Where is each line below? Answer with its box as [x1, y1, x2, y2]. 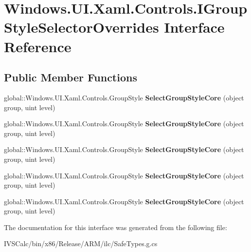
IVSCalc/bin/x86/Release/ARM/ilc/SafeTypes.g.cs [4, 238, 158, 249]
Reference [4, 36, 72, 56]
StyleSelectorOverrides [4, 17, 159, 37]
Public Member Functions [4, 70, 137, 85]
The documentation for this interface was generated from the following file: [4, 222, 227, 232]
